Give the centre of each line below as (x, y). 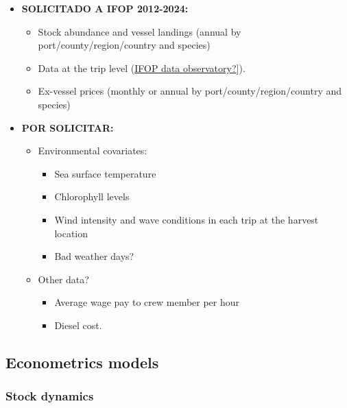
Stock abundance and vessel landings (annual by (140, 31)
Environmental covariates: (93, 151)
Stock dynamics (50, 396)
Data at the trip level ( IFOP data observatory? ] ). (142, 68)
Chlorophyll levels (92, 196)
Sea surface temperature (105, 173)
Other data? (63, 279)
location (71, 233)
